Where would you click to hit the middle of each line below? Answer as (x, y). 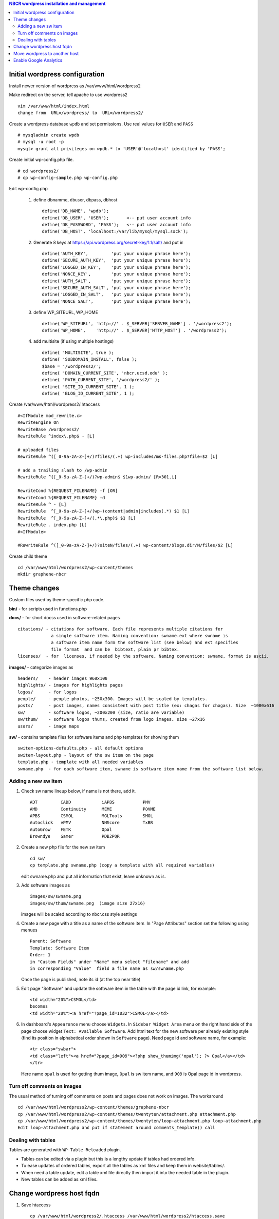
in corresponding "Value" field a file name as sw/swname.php (107, 968)
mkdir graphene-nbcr (42, 574)
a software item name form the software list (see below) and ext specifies (145, 643)
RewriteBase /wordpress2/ (49, 429)
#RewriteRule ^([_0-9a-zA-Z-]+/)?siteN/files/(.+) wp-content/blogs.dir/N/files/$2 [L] (126, 545)
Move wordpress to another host (46, 53)
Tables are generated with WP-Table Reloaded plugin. (65, 1150)
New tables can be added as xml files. (59, 1180)
